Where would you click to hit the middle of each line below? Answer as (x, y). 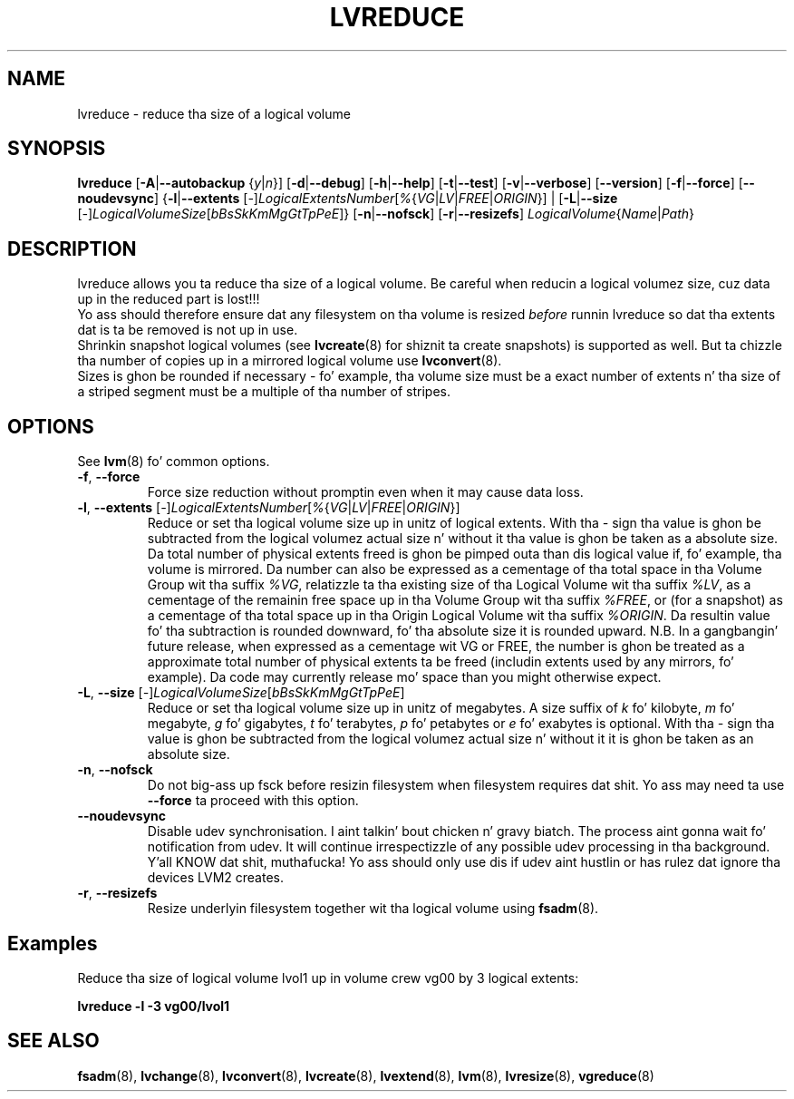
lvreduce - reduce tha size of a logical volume (214, 113)
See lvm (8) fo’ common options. (174, 462)
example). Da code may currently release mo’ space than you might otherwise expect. (404, 677)
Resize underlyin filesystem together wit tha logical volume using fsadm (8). (373, 909)
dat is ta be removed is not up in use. (188, 330)
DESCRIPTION (72, 248)
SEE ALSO (53, 1041)
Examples (53, 943)
